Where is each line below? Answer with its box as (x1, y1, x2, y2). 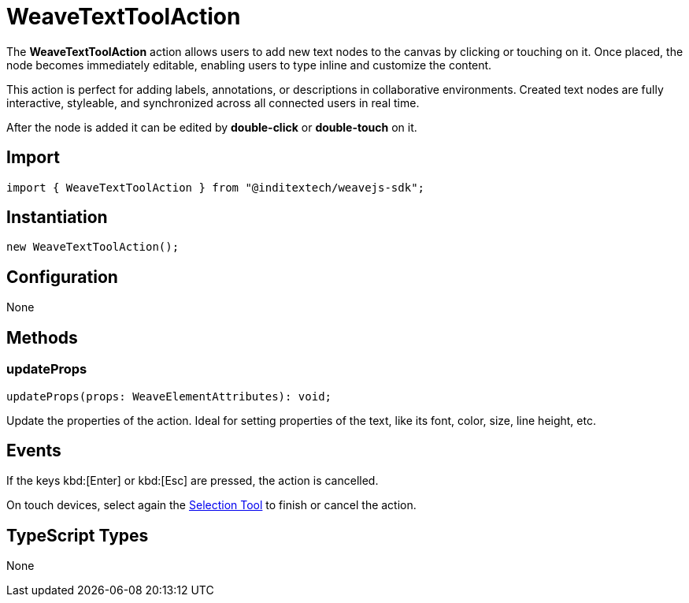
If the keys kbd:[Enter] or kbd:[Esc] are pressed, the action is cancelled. (6, 474, 379, 488)
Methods (6, 327, 78, 348)
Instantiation (6, 207, 108, 228)
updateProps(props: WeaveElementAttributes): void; (6, 389, 332, 403)
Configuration (6, 266, 118, 287)
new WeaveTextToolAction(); (6, 240, 180, 254)
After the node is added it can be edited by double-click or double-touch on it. (6, 120, 417, 134)
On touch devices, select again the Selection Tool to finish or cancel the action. (6, 498, 417, 512)
